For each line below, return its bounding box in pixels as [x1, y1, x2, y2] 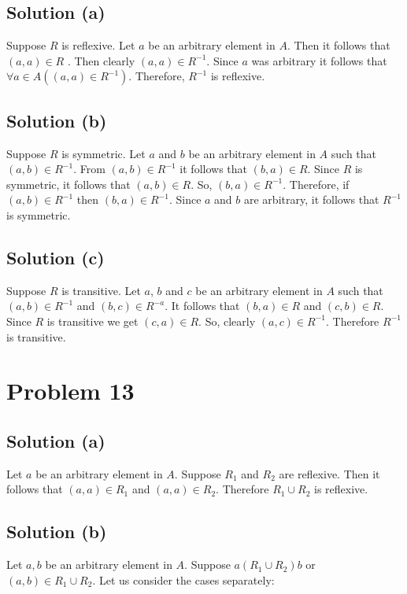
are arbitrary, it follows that [244, 191, 379, 208]
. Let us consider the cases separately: [92, 571, 275, 588]
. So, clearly [198, 312, 256, 329]
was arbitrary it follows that [251, 52, 387, 68]
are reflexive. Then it [279, 465, 380, 481]
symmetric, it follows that [6, 175, 131, 192]
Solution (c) [6, 245, 105, 269]
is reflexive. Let [61, 37, 135, 53]
